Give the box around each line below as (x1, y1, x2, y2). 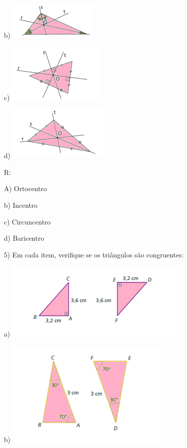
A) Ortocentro (4, 183, 47, 194)
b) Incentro (4, 199, 38, 210)
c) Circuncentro (4, 216, 51, 226)
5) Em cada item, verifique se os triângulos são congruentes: (4, 249, 184, 259)
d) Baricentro (4, 233, 44, 243)
